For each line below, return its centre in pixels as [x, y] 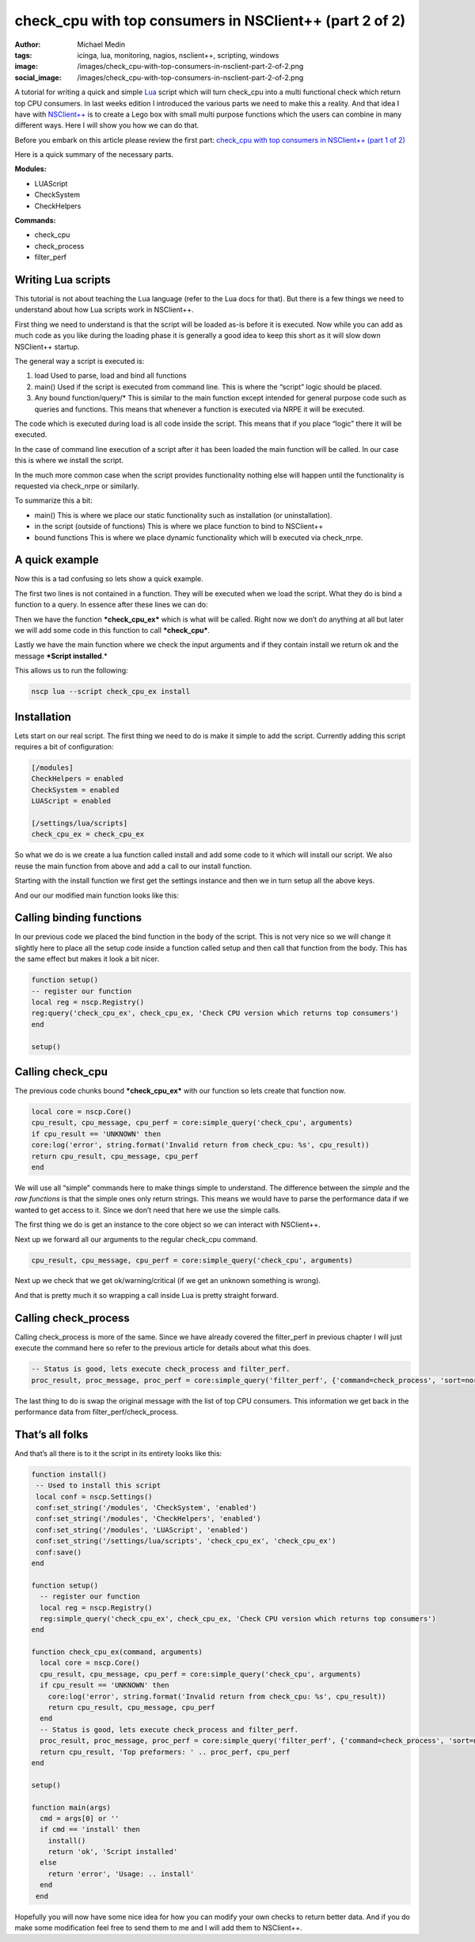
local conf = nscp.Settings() [95, 1496]
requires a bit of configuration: [64, 747]
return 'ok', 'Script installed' [113, 1852]
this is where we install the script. [69, 461]
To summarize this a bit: [53, 500]
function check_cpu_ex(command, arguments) [117, 1652]
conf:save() [59, 1552]
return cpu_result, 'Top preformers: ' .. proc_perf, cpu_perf [165, 1752]
